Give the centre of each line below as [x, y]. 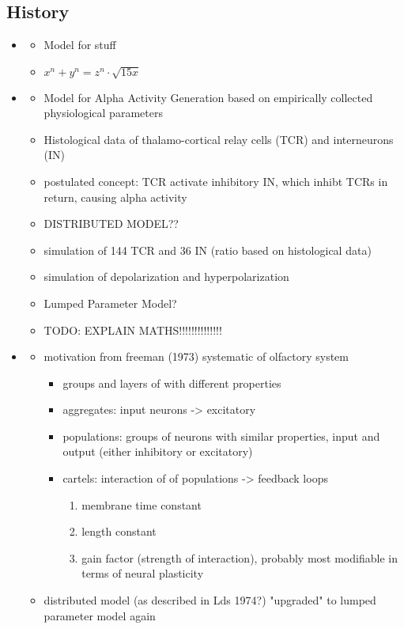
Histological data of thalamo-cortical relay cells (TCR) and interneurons [219, 139]
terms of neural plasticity [143, 573]
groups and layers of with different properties [172, 383]
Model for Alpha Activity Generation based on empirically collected [208, 97]
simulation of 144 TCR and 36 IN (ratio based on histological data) [208, 250]
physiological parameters [103, 113]
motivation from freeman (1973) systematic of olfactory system [196, 356]
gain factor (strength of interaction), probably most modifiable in [240, 557]
